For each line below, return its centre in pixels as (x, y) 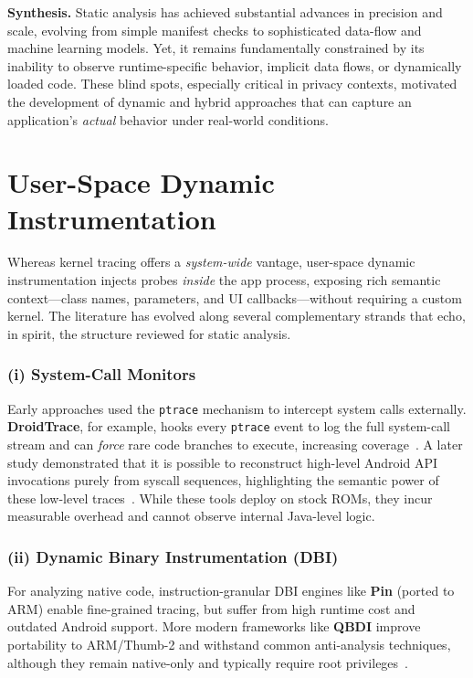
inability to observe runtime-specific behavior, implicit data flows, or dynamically (235, 65)
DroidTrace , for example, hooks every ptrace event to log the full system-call (229, 426)
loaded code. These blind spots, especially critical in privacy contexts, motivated (232, 84)
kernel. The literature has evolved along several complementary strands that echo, (236, 316)
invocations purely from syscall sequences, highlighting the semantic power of (223, 480)
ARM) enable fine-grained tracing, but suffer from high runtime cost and (211, 608)
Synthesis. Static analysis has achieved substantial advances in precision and (225, 12)
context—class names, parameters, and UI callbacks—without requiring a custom (235, 297)
